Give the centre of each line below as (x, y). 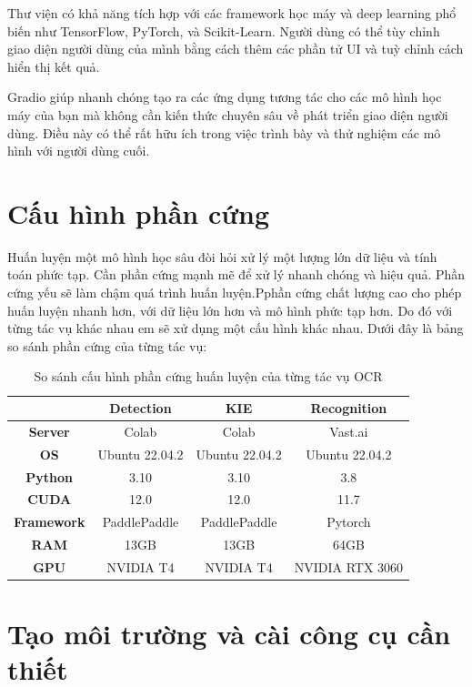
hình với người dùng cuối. (79, 151)
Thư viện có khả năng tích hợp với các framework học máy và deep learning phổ (232, 13)
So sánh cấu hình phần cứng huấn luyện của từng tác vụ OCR (208, 376)
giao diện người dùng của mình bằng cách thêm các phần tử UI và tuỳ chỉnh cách (236, 49)
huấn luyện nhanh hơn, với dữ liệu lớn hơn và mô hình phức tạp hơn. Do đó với (230, 310)
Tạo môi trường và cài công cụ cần (229, 634)
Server (49, 431)
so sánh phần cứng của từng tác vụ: (107, 345)
